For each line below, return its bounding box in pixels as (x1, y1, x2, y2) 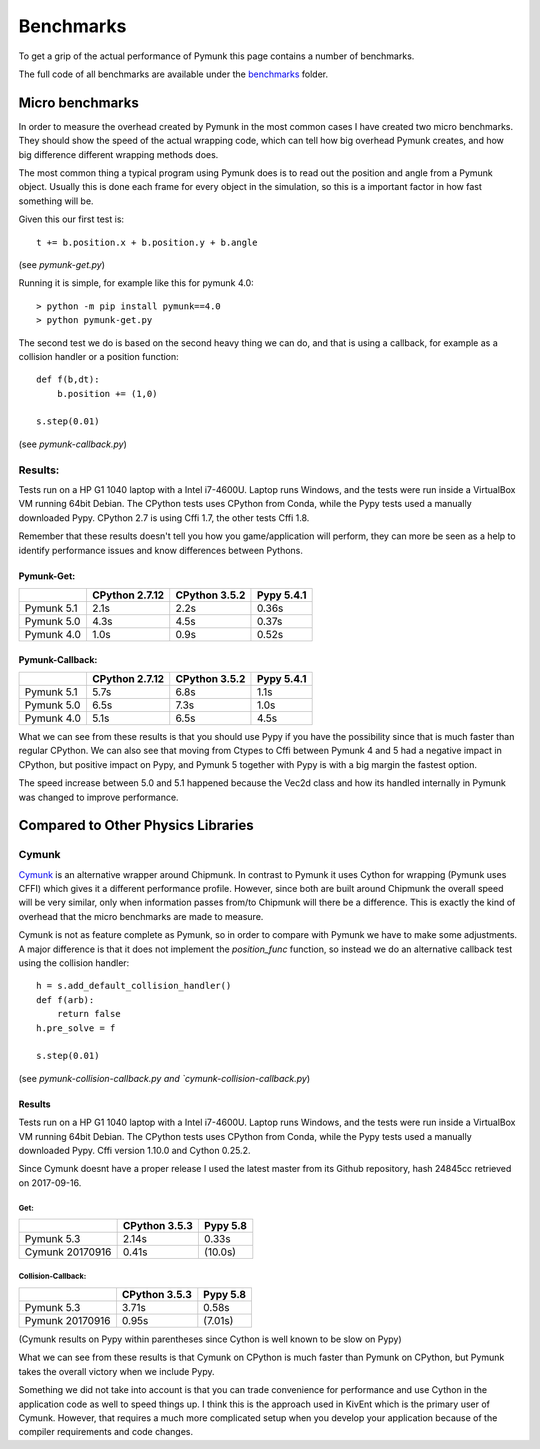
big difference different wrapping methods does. (18, 148, 219, 160)
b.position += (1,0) (56, 388, 158, 399)
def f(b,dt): (36, 374, 100, 385)
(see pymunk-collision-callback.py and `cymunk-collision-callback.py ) (18, 1072, 311, 1084)
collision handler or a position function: (18, 350, 179, 362)
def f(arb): (36, 994, 95, 1005)
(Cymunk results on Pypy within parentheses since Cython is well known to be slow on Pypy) (18, 1333, 402, 1345)
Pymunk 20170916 (24, 1314, 111, 1328)
